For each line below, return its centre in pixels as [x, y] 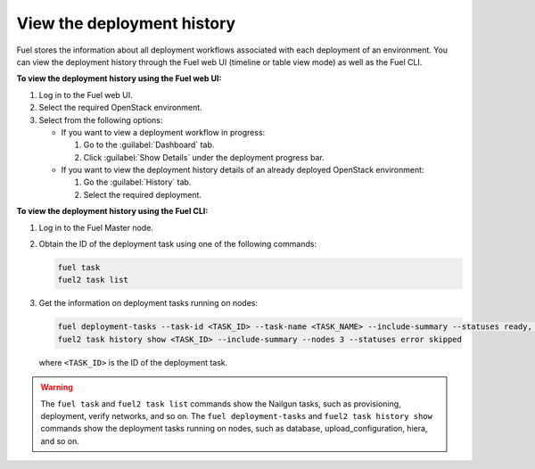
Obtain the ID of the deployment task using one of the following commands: [177, 244]
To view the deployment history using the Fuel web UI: [119, 78]
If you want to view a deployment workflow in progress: [163, 132]
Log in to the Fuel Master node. [96, 227]
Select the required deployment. [143, 194]
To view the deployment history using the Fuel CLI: [112, 211]
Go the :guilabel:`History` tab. [137, 182]
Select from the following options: [101, 119]
